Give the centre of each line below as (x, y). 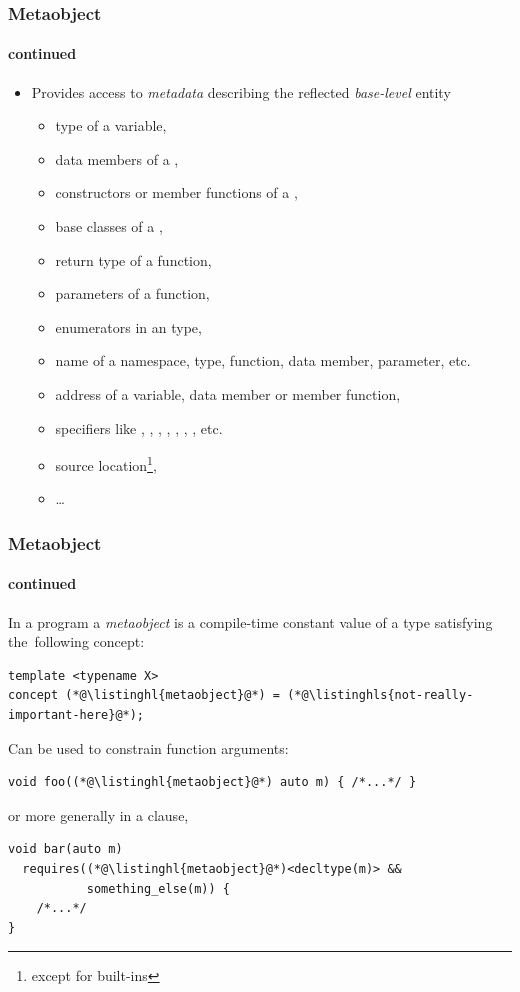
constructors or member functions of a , (176, 192)
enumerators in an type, (128, 326)
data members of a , (117, 158)
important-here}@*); (76, 715)
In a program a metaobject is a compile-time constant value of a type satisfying (250, 621)
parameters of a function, (132, 293)
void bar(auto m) (65, 849)
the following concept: (76, 641)
